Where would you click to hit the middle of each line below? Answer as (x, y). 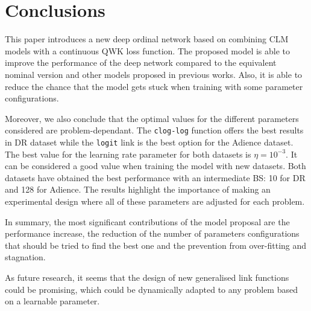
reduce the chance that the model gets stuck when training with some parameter (154, 86)
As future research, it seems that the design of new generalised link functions (147, 277)
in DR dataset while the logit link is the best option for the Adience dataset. (149, 142)
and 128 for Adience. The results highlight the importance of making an (138, 189)
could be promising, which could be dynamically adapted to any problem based (151, 289)
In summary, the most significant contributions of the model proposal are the (147, 221)
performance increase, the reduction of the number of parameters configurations (152, 233)
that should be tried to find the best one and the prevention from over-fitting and (156, 245)
